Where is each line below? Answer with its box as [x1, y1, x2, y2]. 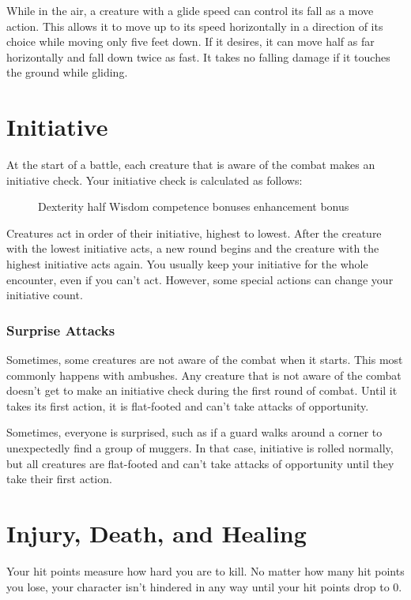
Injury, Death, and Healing [6, 517, 307, 549]
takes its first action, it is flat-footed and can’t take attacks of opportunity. [6, 397, 369, 414]
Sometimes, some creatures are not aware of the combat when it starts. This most [6, 351, 403, 368]
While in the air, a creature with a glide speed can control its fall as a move [6, 2, 374, 18]
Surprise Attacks [6, 320, 115, 339]
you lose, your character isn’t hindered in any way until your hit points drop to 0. [6, 578, 402, 594]
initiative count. [6, 287, 83, 303]
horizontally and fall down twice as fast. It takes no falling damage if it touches [6, 48, 390, 65]
